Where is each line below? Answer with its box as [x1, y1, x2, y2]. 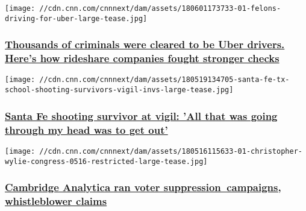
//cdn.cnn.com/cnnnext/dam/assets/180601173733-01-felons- [39, 4, 281, 13]
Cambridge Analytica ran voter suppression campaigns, [5, 180, 281, 195]
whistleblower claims [5, 194, 107, 209]
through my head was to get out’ [5, 122, 168, 137]
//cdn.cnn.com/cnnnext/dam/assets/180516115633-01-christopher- [39, 146, 302, 156]
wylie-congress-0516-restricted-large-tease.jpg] [5, 157, 208, 166]
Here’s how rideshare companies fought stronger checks [5, 51, 279, 66]
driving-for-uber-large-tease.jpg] [5, 14, 148, 23]
